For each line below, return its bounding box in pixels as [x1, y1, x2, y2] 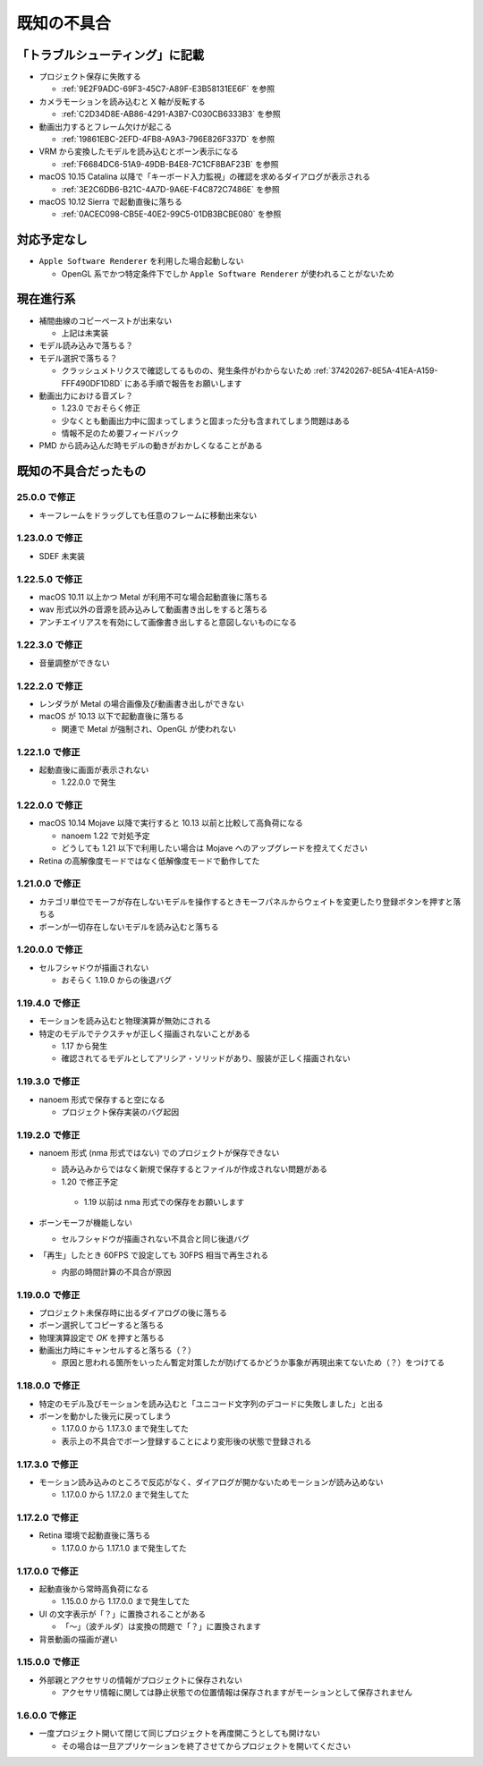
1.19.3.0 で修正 [16, 1075, 80, 1088]
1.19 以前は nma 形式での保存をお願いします [83, 1197, 245, 1208]
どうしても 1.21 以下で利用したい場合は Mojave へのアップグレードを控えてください [61, 843, 369, 853]
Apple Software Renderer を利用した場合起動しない [38, 256, 244, 267]
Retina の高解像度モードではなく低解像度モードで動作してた [38, 855, 260, 866]
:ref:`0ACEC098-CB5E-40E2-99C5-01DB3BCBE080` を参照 [61, 208, 282, 219]
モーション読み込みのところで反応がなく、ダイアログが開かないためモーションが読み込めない [38, 1476, 384, 1487]
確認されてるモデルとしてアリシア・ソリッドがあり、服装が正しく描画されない [61, 1053, 351, 1064]
